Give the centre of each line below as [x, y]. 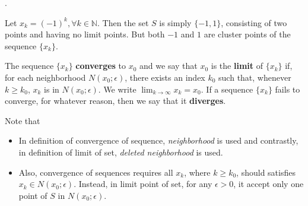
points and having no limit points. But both [85, 34]
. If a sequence [227, 89]
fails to [288, 89]
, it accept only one [269, 184]
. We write [117, 89]
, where [197, 172]
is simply [175, 22]
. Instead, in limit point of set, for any [143, 184]
